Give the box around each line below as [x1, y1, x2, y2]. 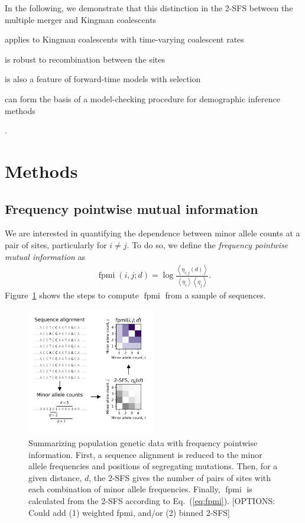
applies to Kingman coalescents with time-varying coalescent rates [5, 33, 244, 46]
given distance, [28, 471, 82, 483]
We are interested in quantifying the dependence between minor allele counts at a [5, 227, 300, 239]
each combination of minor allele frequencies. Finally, [28, 483, 220, 495]
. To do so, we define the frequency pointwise [126, 238, 288, 251]
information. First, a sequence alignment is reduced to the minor [28, 448, 262, 460]
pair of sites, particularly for [5, 238, 107, 251]
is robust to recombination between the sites [5, 53, 166, 65]
